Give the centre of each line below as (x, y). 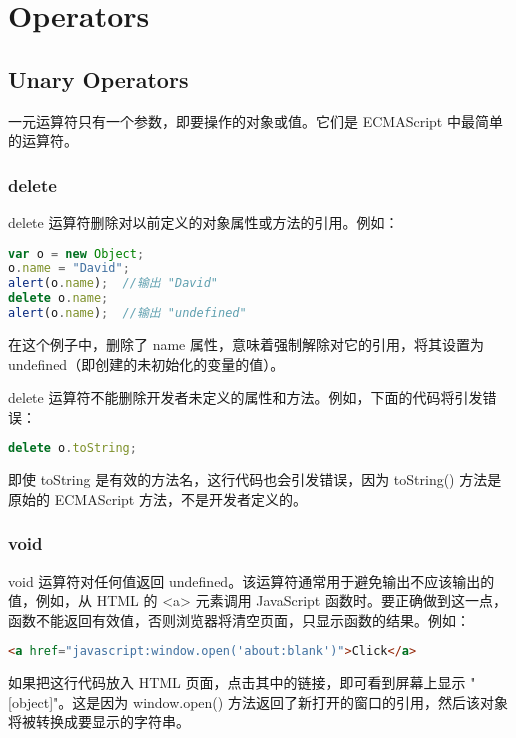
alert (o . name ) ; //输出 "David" (113, 283)
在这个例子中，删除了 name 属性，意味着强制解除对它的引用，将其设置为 (246, 343)
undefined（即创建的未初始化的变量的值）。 (146, 363)
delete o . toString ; (72, 448)
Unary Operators (98, 78)
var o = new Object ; (76, 253)
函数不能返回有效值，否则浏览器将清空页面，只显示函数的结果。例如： (239, 619)
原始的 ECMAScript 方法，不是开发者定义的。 (157, 498)
